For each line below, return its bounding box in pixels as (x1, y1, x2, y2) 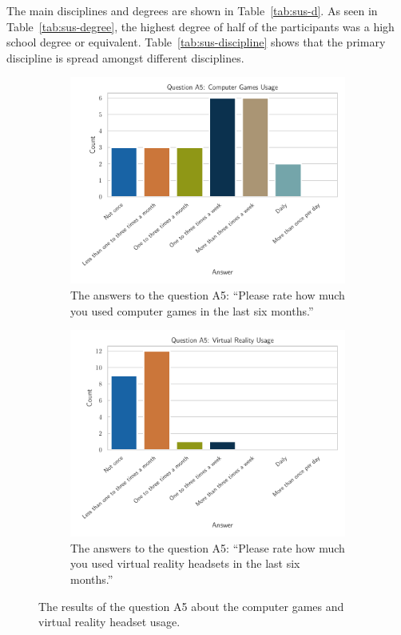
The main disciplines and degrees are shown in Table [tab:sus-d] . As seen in (6, 2, 378, 18)
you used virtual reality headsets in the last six (70, 555, 300, 572)
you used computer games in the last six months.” (70, 302, 314, 319)
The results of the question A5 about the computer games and (38, 597, 344, 614)
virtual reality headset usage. (38, 613, 181, 630)
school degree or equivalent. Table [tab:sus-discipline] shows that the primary (6, 34, 386, 50)
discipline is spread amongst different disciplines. (6, 49, 244, 66)
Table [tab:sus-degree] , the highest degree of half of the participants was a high (6, 18, 395, 34)
